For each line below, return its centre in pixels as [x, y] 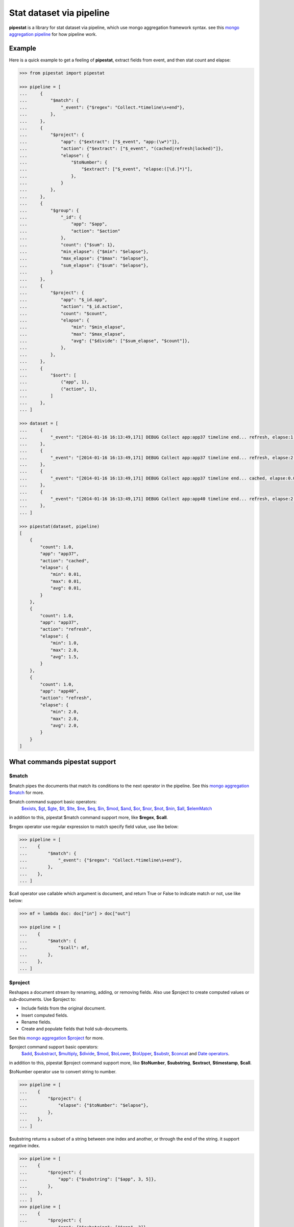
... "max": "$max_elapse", [73, 334]
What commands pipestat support [62, 761]
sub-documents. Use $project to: [43, 999]
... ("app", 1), [54, 382]
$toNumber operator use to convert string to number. [63, 1072]
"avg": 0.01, [66, 588]
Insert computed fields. [45, 1015]
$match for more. [27, 793]
